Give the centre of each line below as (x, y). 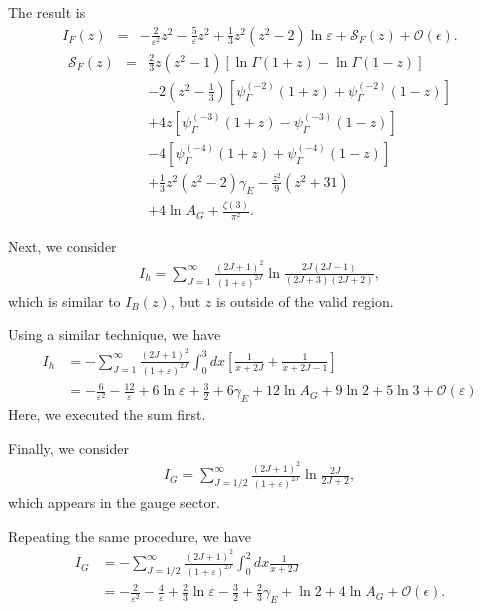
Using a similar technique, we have (114, 334)
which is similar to (64, 300)
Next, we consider (62, 246)
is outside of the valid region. (305, 300)
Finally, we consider (68, 447)
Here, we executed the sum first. (107, 414)
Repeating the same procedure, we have (129, 535)
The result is (47, 12)
